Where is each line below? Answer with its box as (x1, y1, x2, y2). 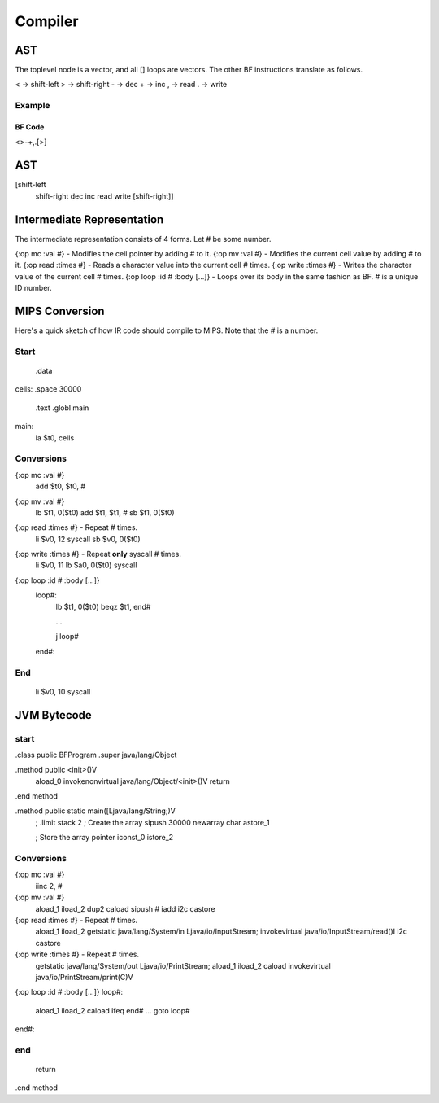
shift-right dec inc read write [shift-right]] (35, 191, 174, 201)
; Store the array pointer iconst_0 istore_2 (35, 833, 174, 843)
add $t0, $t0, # (35, 481, 85, 492)
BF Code (15, 122, 45, 132)
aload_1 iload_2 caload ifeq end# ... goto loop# (35, 1005, 190, 1015)
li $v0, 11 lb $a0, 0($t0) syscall (35, 560, 137, 570)
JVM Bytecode (15, 708, 93, 722)
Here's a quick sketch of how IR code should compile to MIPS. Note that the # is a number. (15, 326, 319, 335)
